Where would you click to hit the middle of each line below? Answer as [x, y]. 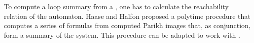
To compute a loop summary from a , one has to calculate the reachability [116, 6]
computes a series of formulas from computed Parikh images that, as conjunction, [127, 25]
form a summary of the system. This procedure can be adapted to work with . [122, 35]
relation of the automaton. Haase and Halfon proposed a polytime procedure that [127, 16]
